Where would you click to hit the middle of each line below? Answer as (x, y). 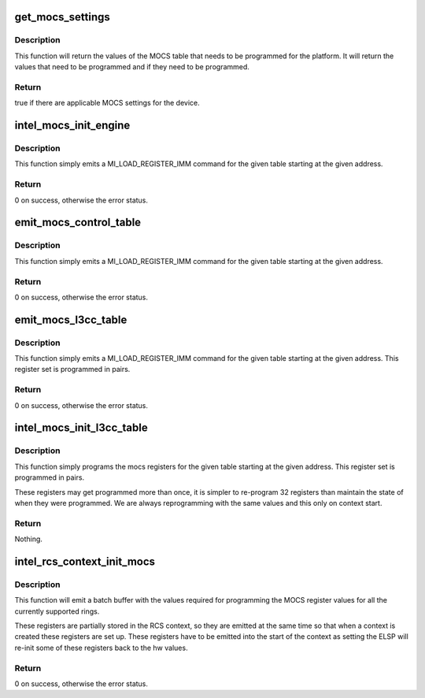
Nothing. (29, 539)
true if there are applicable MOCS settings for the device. (107, 103)
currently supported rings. (57, 611)
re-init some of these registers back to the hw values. (101, 648)
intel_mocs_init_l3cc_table (81, 428)
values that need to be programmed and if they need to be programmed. (132, 67)
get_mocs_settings (62, 17)
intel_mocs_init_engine (72, 126)
